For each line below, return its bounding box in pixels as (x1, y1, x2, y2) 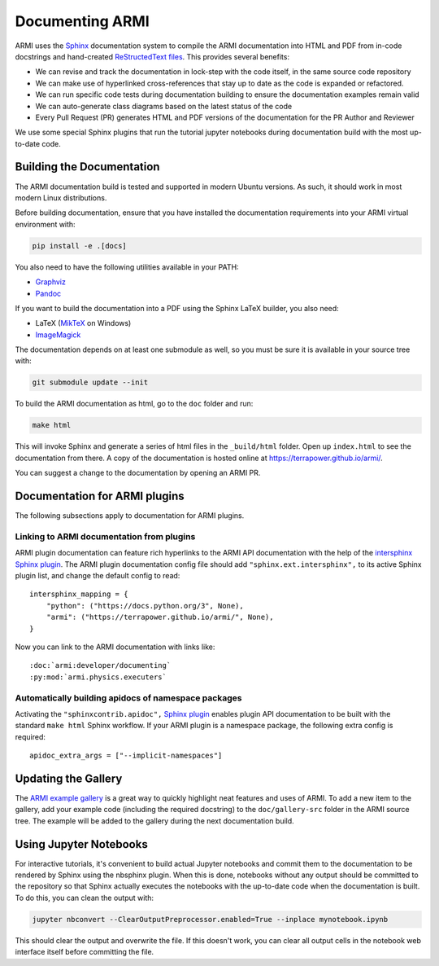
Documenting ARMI (15, 12, 150, 30)
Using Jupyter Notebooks (15, 837, 148, 851)
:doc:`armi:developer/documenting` (29, 661, 172, 670)
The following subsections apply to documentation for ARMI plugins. (15, 511, 245, 520)
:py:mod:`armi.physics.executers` (29, 672, 167, 682)
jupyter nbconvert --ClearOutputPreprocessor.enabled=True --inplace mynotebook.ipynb (32, 915, 389, 924)
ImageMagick (35, 330, 81, 340)
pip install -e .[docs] (32, 241, 128, 250)
